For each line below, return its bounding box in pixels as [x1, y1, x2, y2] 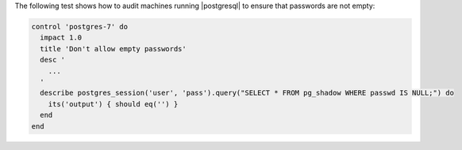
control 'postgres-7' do [31, 22, 129, 31]
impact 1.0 [40, 33, 83, 43]
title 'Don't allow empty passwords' [40, 44, 187, 53]
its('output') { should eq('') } [48, 99, 179, 108]
